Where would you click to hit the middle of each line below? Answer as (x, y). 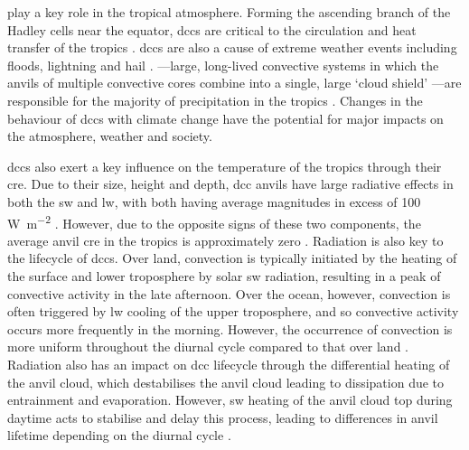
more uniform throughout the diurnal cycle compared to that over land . (208, 347)
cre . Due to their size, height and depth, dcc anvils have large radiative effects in (230, 184)
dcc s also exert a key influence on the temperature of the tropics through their (225, 166)
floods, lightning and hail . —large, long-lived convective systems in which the (223, 65)
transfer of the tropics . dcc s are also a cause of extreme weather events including (232, 47)
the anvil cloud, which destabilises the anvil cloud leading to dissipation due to (226, 382)
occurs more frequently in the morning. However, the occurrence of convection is (230, 328)
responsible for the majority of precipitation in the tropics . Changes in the (215, 100)
